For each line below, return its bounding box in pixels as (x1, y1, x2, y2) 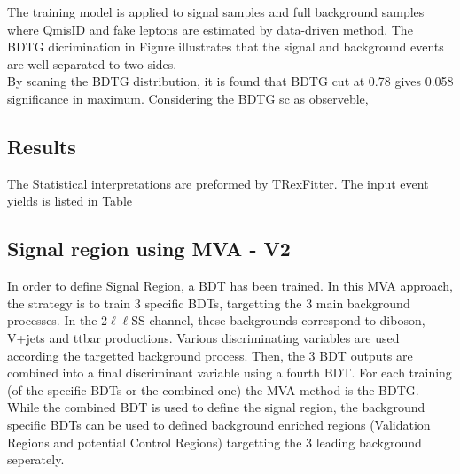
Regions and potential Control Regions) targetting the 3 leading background (7, 432, 422, 451)
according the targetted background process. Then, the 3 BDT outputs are (7, 346, 413, 364)
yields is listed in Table (7, 191, 133, 210)
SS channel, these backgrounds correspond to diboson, (131, 311, 425, 330)
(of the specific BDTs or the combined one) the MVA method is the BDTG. (7, 380, 419, 399)
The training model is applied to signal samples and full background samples (7, 3, 425, 20)
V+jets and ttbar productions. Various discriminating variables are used (7, 328, 400, 346)
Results (7, 132, 76, 159)
